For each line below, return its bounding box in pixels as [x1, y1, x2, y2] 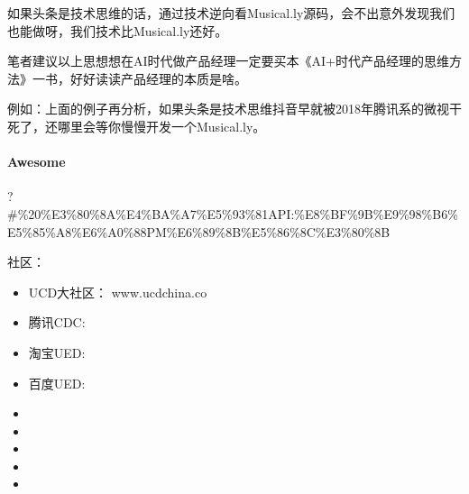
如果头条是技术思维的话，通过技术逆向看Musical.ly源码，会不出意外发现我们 [7, 4, 455, 22]
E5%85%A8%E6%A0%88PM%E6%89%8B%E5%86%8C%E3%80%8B [7, 222, 391, 241]
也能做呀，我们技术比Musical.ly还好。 [7, 21, 228, 40]
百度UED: [28, 373, 86, 392]
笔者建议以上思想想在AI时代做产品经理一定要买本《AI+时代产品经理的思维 [7, 51, 449, 70]
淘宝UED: [28, 343, 86, 361]
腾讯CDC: [28, 313, 86, 332]
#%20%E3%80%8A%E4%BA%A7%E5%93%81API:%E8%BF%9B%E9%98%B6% [7, 204, 458, 223]
